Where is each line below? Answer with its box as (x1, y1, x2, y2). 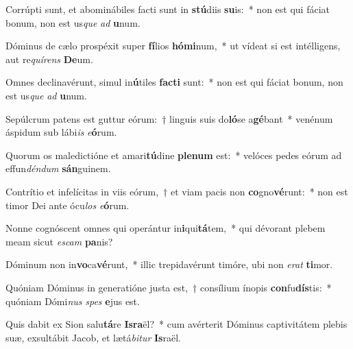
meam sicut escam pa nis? (5, 234, 113, 248)
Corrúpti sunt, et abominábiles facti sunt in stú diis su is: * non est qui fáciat (5, 2, 330, 16)
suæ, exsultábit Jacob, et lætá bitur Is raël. (5, 330, 181, 344)
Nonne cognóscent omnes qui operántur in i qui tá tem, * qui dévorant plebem (5, 221, 326, 235)
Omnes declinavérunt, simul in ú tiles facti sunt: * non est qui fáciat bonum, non (5, 75, 343, 89)
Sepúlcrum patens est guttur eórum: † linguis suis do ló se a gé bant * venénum (5, 111, 333, 125)
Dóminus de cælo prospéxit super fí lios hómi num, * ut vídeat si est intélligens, (5, 38, 341, 53)
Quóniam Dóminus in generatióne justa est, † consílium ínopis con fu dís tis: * (5, 280, 332, 294)
